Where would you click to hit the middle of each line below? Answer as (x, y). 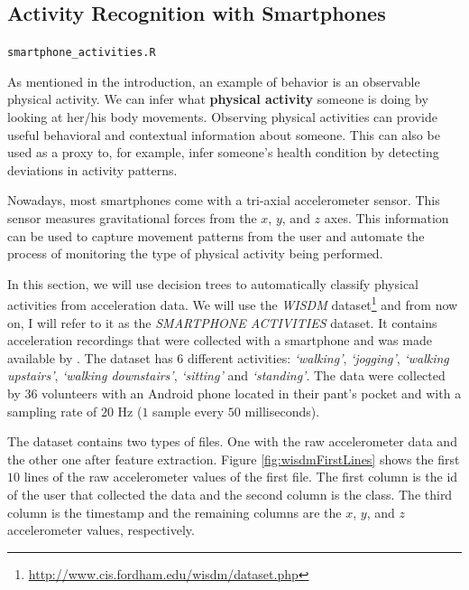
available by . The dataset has (90, 357)
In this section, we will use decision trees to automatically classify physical (213, 283)
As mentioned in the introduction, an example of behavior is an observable (214, 81)
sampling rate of (52, 411)
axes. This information (386, 218)
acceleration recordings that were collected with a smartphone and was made (220, 340)
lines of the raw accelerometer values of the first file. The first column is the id (241, 477)
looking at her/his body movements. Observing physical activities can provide (222, 117)
